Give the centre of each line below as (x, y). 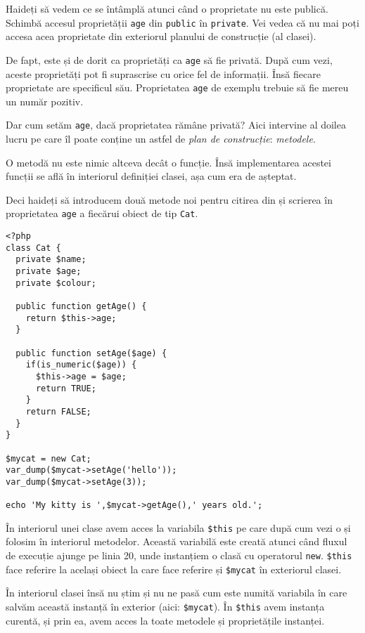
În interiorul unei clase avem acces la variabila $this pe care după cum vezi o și (178, 527)
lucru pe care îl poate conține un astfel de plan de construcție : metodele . (161, 138)
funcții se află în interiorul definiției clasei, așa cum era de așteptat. (151, 176)
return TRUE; (66, 388)
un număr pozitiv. (45, 101)
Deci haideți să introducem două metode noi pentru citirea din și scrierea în (169, 199)
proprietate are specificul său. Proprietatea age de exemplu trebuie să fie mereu (177, 87)
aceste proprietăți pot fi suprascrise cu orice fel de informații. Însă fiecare (163, 73)
